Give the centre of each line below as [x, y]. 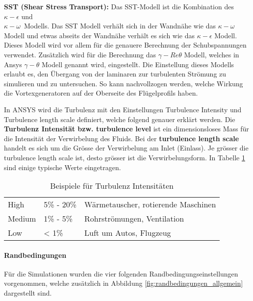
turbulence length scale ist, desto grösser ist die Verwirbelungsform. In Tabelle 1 [125, 157]
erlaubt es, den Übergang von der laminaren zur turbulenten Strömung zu [115, 74]
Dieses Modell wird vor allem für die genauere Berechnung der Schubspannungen [125, 45]
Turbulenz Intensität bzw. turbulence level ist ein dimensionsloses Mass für [126, 129]
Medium [22, 219]
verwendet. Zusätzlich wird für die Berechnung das [80, 54]
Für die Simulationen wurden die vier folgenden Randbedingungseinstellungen [121, 273]
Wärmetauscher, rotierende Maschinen [150, 204]
